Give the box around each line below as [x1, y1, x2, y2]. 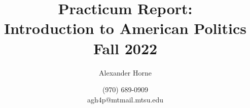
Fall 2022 [93, 38, 158, 58]
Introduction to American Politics [4, 18, 246, 39]
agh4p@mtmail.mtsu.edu [87, 94, 164, 104]
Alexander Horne [99, 67, 152, 78]
